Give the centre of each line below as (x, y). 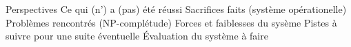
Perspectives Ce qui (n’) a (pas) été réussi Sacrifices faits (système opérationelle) (176, 9)
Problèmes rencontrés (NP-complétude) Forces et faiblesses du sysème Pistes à (171, 22)
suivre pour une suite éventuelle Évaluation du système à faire (137, 36)
